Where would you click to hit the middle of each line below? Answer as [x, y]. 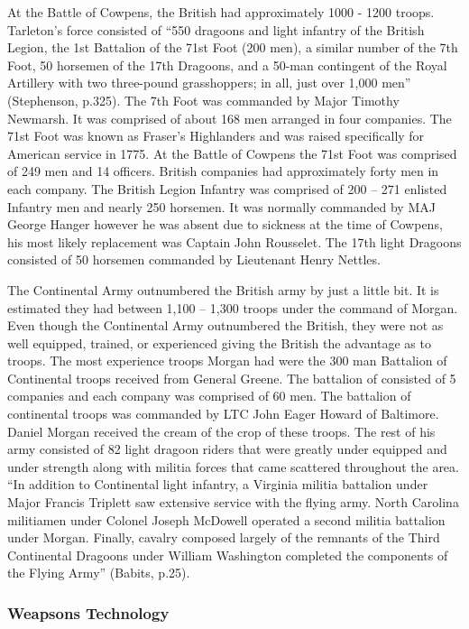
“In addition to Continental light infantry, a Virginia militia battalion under [218, 484]
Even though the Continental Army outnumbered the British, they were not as [225, 325]
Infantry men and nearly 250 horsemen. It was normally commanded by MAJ [221, 206]
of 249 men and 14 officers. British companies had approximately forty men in [223, 171]
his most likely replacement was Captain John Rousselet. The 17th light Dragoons [234, 241]
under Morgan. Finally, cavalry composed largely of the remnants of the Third [224, 537]
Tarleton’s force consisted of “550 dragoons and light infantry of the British [216, 29]
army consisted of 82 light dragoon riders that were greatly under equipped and [227, 449]
